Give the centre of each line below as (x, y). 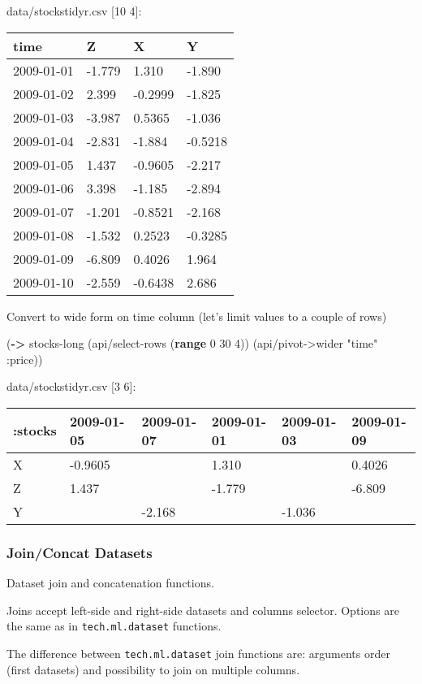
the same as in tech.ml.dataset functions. (114, 626)
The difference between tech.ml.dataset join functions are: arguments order (198, 654)
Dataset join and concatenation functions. (110, 583)
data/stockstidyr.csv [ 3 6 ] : (71, 386)
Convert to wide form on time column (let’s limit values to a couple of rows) (197, 316)
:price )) (25, 359)
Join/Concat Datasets (80, 552)
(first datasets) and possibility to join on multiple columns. (153, 669)
